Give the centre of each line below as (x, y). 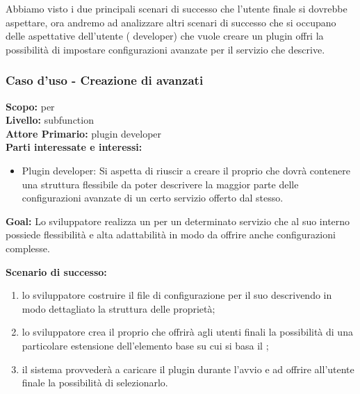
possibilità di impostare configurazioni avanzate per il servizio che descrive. (165, 49)
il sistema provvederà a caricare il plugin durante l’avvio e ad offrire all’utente (188, 369)
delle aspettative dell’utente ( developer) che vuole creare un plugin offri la (165, 36)
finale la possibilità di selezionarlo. (95, 383)
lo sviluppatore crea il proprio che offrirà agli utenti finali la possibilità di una (187, 332)
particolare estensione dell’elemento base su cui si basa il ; (145, 345)
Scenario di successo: (56, 271)
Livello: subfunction (50, 120)
